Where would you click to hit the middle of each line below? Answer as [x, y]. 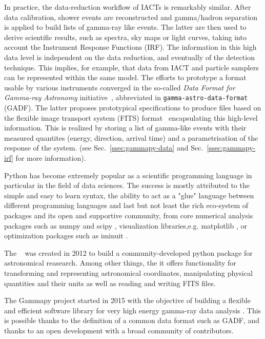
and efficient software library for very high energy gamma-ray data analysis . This [133, 310]
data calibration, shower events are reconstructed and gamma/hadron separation [131, 17]
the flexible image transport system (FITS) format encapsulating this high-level [131, 117]
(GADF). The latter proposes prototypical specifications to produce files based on [133, 107]
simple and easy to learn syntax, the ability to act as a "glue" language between [129, 195]
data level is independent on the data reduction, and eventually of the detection [129, 57]
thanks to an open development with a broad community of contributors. [119, 330]
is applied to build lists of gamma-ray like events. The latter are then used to [125, 27]
